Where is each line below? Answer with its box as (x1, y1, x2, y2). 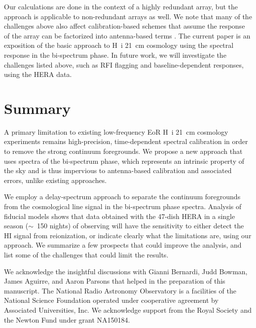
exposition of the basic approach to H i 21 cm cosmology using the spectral (4, 40, 234, 50)
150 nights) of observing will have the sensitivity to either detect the (37, 220, 244, 231)
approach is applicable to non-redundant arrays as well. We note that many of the (4, 11, 252, 21)
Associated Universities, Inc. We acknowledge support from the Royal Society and (4, 304, 252, 315)
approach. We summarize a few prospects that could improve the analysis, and (4, 240, 242, 250)
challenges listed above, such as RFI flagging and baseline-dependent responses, (4, 59, 244, 70)
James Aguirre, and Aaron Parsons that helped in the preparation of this (4, 276, 225, 286)
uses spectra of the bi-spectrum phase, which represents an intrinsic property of (4, 155, 244, 166)
